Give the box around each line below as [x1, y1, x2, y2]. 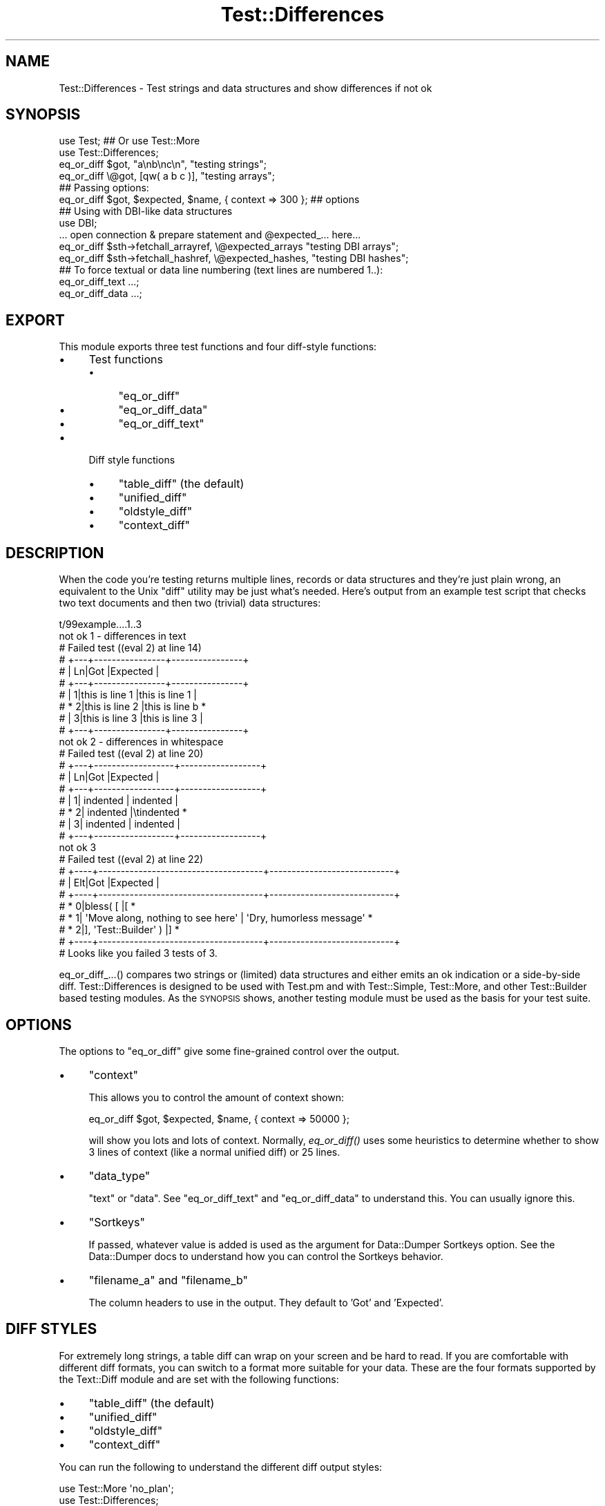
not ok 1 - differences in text [59, 630, 186, 642]
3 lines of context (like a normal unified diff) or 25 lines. [88, 1145, 340, 1158]
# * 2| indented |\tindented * [59, 806, 187, 819]
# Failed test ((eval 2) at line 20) [59, 747, 204, 760]
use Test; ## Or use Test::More [59, 135, 200, 147]
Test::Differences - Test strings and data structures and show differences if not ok [59, 82, 432, 94]
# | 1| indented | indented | [59, 794, 178, 807]
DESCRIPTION [6, 544, 104, 562]
